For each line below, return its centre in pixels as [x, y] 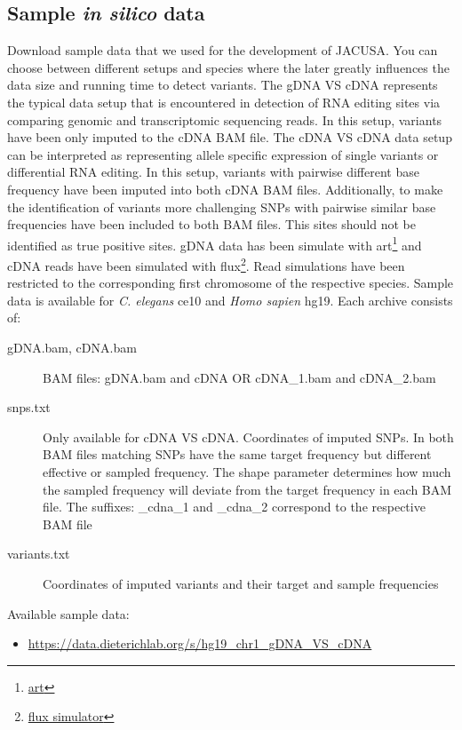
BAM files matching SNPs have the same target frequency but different [237, 454]
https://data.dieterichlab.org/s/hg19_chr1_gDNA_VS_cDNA [200, 643]
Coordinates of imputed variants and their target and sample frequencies [241, 583]
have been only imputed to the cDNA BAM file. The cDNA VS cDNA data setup [230, 137]
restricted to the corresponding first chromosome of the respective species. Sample [231, 283]
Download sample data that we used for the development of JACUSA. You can [223, 50]
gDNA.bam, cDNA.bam [72, 348]
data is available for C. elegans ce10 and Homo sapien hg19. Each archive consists [230, 300]
